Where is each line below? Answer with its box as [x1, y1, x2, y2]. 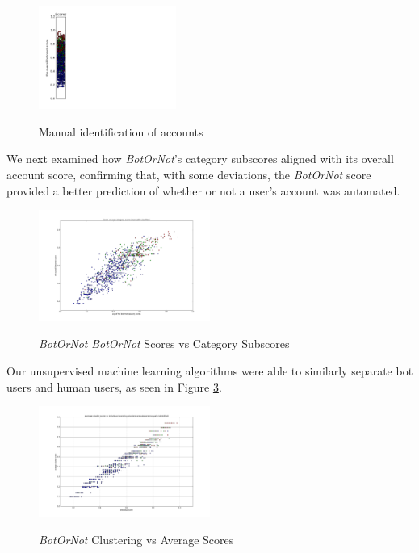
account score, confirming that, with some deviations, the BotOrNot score [6, 165, 371, 182]
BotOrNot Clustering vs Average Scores [39, 531, 234, 548]
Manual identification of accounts [39, 123, 203, 140]
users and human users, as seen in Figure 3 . [6, 378, 222, 395]
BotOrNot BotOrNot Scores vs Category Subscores [39, 335, 290, 352]
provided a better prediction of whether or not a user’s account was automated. [6, 182, 400, 199]
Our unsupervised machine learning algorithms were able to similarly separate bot [6, 362, 413, 379]
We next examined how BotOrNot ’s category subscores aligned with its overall [6, 150, 394, 167]
